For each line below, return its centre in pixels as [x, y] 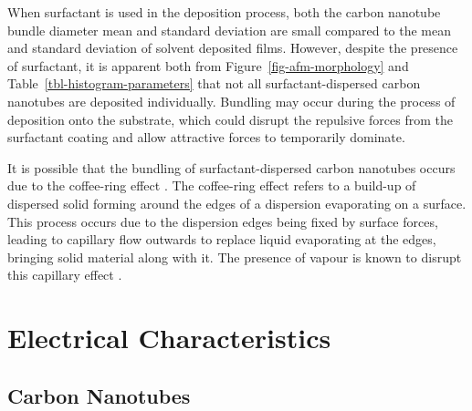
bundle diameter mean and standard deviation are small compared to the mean [230, 30]
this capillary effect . [65, 275]
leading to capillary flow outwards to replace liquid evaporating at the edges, [222, 239]
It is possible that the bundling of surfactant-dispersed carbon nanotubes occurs [231, 167]
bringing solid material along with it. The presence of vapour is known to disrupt [235, 257]
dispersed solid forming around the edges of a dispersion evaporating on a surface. [237, 203]
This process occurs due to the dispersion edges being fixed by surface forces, [223, 221]
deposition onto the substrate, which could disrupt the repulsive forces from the [230, 119]
